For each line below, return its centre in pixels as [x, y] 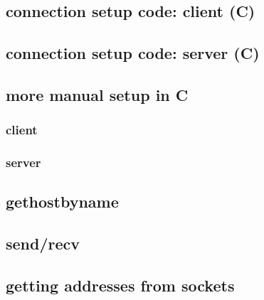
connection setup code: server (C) [133, 53]
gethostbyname [62, 202]
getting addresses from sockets [120, 285]
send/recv [43, 243]
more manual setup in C [97, 94]
